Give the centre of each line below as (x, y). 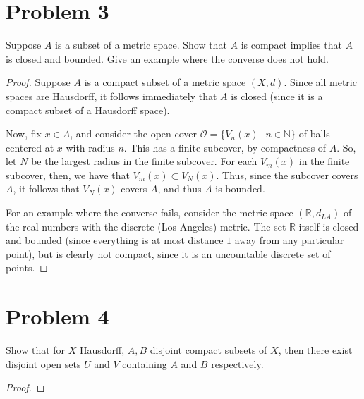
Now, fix (24, 134)
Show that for (36, 350)
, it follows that (46, 189)
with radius (90, 147)
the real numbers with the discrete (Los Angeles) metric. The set (146, 226)
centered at (30, 147)
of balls (314, 134)
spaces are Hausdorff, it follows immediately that (111, 96)
